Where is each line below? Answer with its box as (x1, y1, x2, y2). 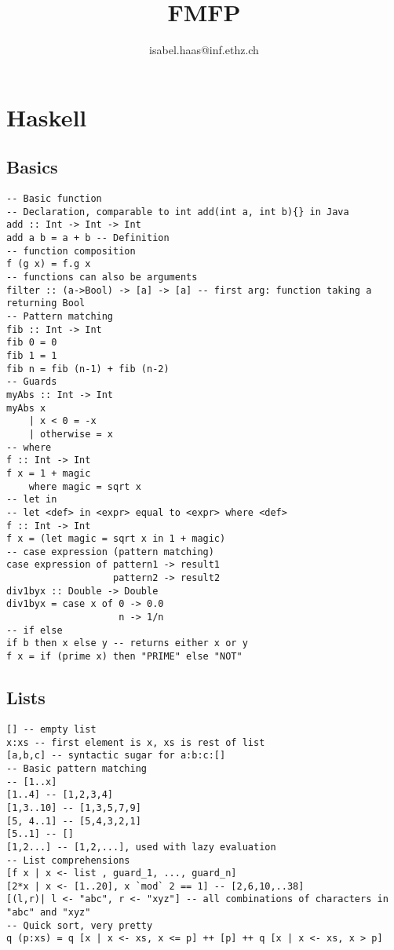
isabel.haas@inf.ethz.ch (149, 42, 259, 58)
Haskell (6, 100, 87, 133)
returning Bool (6, 298, 86, 309)
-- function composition (6, 245, 136, 257)
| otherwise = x (28, 428, 114, 440)
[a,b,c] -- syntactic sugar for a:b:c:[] (6, 750, 226, 762)
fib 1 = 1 (6, 349, 57, 361)
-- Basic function (6, 193, 102, 205)
